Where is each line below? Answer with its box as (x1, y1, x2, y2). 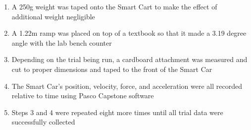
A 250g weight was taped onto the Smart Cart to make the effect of (11, 1, 217, 11)
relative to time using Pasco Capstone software (11, 90, 154, 101)
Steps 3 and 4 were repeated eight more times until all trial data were (11, 107, 223, 117)
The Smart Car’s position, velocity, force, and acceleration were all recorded (11, 80, 242, 91)
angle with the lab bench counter (11, 37, 112, 48)
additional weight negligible (11, 11, 95, 21)
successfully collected (11, 117, 75, 127)
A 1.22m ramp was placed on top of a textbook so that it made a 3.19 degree (11, 28, 247, 38)
